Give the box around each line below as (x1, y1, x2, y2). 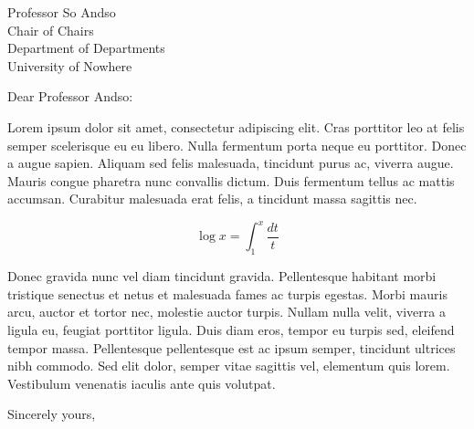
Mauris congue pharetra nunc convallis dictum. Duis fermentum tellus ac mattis (7, 171, 455, 190)
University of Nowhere (7, 56, 132, 75)
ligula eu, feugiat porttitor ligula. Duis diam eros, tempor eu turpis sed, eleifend (7, 320, 455, 340)
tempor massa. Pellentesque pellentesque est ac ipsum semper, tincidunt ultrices (7, 338, 456, 357)
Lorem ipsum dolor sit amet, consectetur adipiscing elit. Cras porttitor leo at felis (7, 117, 465, 136)
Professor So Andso (7, 3, 116, 21)
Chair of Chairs (7, 20, 94, 39)
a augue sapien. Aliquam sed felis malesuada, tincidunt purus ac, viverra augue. (7, 153, 454, 173)
